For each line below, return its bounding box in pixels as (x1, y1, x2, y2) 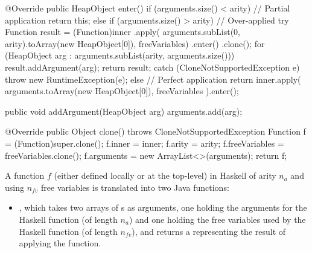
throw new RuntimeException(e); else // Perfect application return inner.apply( (5, 72, 301, 85)
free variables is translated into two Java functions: (41, 181, 229, 193)
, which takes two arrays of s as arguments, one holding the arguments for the (19, 201, 307, 214)
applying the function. (19, 237, 101, 249)
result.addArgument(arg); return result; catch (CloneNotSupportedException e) (5, 60, 300, 73)
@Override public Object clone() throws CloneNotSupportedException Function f (5, 125, 306, 138)
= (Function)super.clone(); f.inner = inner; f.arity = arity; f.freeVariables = (5, 136, 284, 149)
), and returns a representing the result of (132, 225, 286, 237)
